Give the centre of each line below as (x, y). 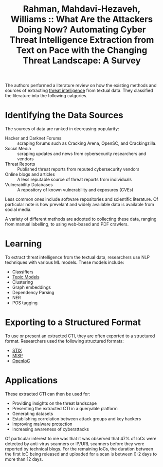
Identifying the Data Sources (64, 115)
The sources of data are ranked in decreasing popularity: (62, 129)
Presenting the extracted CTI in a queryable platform (65, 408)
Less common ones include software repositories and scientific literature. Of (82, 199)
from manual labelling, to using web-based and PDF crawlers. (67, 224)
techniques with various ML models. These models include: (64, 262)
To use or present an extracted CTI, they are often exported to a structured (80, 336)
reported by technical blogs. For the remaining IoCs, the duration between (79, 449)
